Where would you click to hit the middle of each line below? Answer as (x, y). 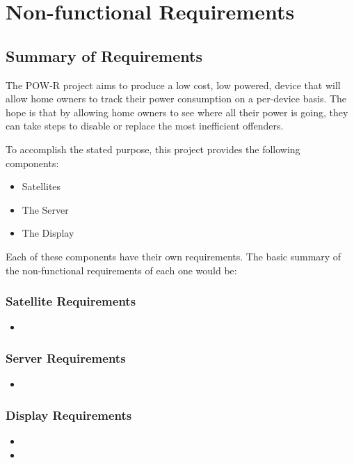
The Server (45, 209)
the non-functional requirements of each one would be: (121, 270)
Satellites (41, 186)
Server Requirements (66, 358)
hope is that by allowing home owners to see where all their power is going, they (177, 112)
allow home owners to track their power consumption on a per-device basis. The (176, 99)
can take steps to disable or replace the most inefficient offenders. (145, 126)
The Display (48, 233)
